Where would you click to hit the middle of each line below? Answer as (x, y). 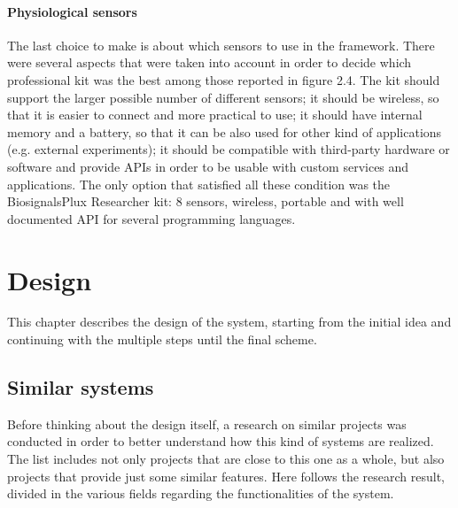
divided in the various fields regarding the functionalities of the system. (201, 493)
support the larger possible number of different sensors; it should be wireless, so (223, 97)
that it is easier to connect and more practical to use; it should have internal (215, 115)
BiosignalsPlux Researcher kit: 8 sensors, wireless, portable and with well (206, 201)
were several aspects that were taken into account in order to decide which (210, 62)
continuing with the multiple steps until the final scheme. (162, 339)
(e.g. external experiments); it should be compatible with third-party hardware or (229, 149)
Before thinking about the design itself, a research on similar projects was (207, 423)
